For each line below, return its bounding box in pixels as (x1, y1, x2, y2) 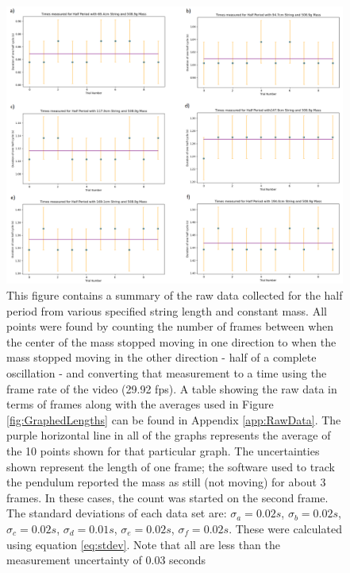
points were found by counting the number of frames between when (6, 318, 334, 335)
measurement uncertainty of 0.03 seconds (6, 552, 206, 568)
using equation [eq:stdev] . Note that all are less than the (6, 536, 280, 552)
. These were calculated (229, 520, 342, 536)
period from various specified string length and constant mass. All (6, 302, 327, 319)
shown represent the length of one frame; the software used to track (6, 458, 335, 474)
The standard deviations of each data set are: (6, 505, 227, 521)
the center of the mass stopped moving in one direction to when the (6, 333, 337, 350)
